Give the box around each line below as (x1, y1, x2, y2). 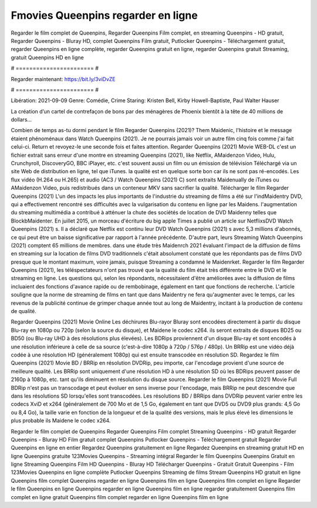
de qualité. (11, 308, 36, 315)
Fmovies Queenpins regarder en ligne (11, 9, 198, 22)
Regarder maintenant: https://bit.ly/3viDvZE (11, 75, 116, 82)
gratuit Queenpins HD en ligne (11, 53, 85, 61)
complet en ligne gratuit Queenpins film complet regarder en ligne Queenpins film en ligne (11, 493, 229, 500)
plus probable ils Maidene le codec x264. (11, 417, 111, 424)
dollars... (11, 116, 32, 123)
